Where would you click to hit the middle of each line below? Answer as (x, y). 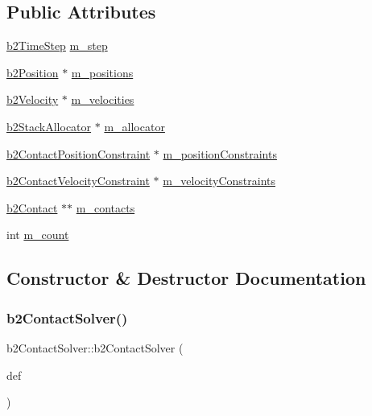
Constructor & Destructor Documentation (186, 278)
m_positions (102, 72)
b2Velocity (33, 99)
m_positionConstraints (220, 153)
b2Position (33, 72)
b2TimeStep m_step (57, 45)
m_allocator (134, 126)
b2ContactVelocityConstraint (78, 181)
